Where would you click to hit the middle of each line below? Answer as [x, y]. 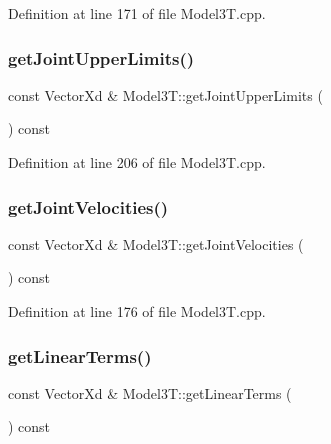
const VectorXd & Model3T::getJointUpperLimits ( [165, 94]
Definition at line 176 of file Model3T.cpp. [137, 311]
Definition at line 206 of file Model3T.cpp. [137, 162]
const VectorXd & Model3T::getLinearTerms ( [150, 392]
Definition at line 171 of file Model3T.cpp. [137, 13]
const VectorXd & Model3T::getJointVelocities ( [156, 243]
